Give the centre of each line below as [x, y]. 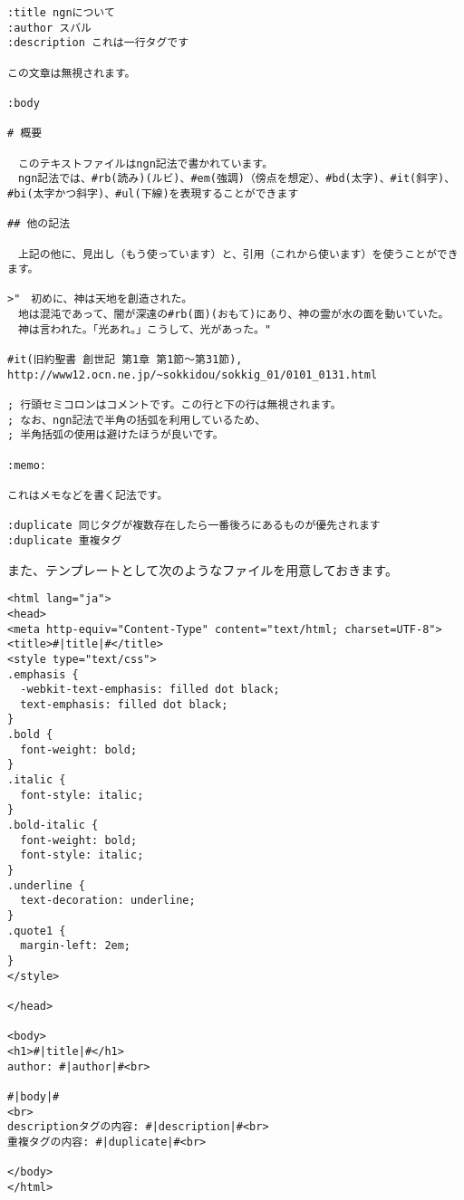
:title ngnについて [61, 13]
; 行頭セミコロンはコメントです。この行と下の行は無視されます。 [174, 405]
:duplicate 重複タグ [65, 540]
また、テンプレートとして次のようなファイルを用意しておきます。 [203, 569]
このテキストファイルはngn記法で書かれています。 [145, 163]
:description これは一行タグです [98, 43]
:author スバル [49, 28]
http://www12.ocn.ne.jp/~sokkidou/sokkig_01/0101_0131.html [193, 374]
